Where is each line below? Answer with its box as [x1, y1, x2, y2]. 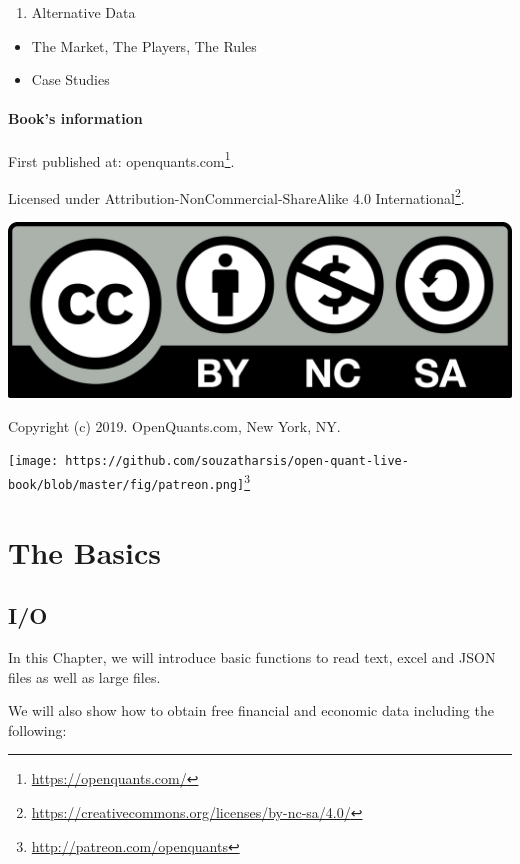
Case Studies [31, 69, 110, 90]
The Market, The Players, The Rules [31, 35, 257, 56]
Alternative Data [31, 2, 136, 22]
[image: [8, 454, 59, 469]
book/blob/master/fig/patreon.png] [8, 477, 245, 492]
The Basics [8, 531, 161, 572]
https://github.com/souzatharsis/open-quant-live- [65, 454, 409, 469]
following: [8, 719, 67, 740]
